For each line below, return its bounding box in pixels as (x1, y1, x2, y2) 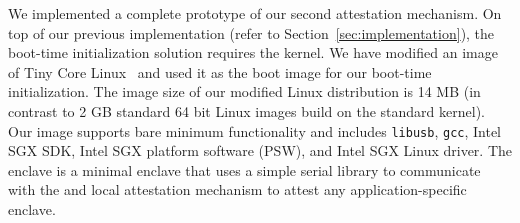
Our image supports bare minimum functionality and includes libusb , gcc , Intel (8, 120, 502, 141)
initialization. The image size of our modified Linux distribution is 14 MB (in (8, 81, 481, 102)
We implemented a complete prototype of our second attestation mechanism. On (8, 3, 502, 23)
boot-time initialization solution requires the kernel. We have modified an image (8, 42, 498, 63)
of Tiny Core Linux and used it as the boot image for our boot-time (8, 61, 432, 82)
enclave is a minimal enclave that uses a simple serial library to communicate (8, 159, 481, 180)
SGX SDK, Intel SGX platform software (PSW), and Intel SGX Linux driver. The (8, 140, 512, 161)
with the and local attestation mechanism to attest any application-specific (8, 179, 467, 200)
